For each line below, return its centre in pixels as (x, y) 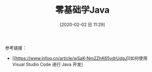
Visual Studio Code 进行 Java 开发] (48, 64)
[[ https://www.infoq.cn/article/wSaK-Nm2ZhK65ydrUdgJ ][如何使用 (80, 58)
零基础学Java (82, 10)
